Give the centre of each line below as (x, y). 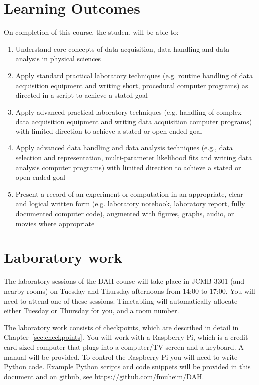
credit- (240, 337)
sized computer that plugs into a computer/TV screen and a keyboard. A (131, 346)
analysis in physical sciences (58, 59)
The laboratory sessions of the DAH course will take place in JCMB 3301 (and (124, 281)
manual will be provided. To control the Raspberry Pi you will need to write (121, 356)
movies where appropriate (55, 223)
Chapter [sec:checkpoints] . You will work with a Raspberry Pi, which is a (116, 337)
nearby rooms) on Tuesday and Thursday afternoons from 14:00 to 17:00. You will (129, 291)
